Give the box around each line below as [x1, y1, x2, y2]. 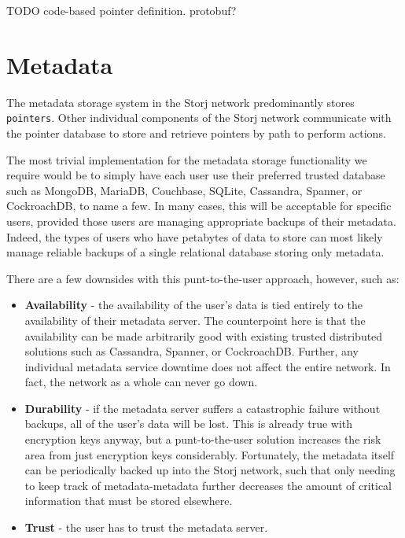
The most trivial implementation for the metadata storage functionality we [6, 151, 367, 168]
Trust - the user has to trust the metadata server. [24, 519, 268, 536]
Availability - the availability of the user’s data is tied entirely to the [24, 297, 363, 313]
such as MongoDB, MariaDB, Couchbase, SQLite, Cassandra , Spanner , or [6, 182, 363, 198]
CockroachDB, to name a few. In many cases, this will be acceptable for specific [6, 197, 392, 214]
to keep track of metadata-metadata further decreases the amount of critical [24, 477, 392, 493]
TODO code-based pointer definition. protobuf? [6, 2, 237, 18]
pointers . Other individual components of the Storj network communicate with [6, 109, 392, 126]
